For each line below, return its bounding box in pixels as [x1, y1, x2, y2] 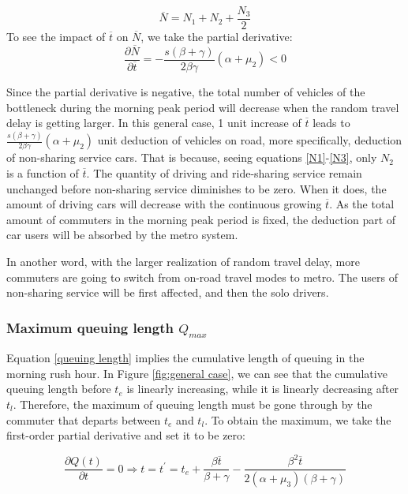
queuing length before [6, 380, 111, 397]
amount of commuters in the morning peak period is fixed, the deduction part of [6, 211, 396, 227]
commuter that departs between [6, 411, 161, 428]
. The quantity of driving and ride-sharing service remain [86, 164, 362, 181]
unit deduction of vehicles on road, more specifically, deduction [97, 132, 402, 148]
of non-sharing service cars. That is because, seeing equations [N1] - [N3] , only [6, 149, 377, 166]
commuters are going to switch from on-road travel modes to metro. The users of [6, 268, 399, 285]
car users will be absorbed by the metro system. [6, 226, 238, 243]
